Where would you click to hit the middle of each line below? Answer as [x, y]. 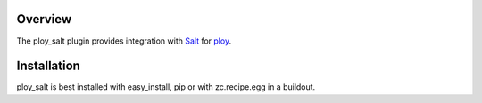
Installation [48, 66]
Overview [44, 19]
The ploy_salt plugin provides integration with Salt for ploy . [124, 41]
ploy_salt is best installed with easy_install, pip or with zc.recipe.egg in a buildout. [166, 87]
